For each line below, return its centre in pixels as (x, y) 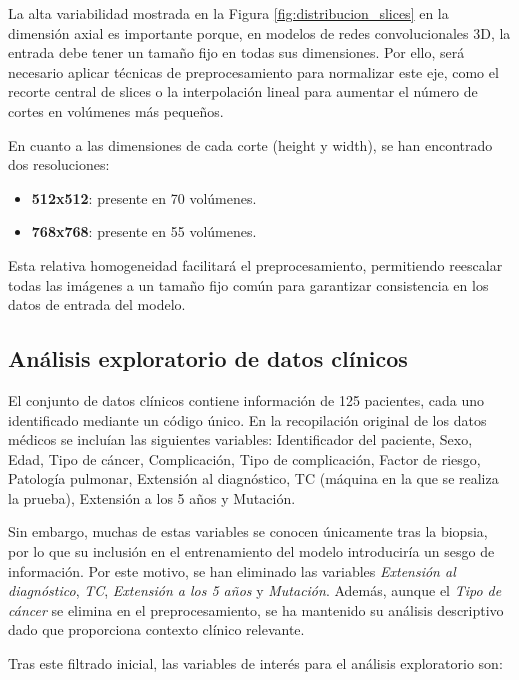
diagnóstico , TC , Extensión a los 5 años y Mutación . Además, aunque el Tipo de (255, 590)
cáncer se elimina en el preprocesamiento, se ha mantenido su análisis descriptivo (256, 609)
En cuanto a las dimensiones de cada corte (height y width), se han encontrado (250, 144)
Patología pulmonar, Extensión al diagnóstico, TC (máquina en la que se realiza (253, 478)
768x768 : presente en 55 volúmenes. (144, 231)
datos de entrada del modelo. (97, 304)
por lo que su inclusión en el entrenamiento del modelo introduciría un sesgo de (251, 551)
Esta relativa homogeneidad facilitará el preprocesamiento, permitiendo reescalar (255, 264)
